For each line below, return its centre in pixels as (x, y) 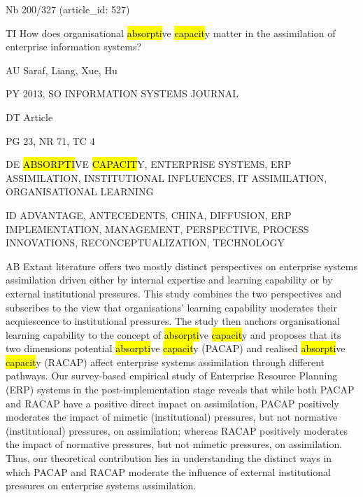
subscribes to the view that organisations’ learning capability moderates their (171, 307)
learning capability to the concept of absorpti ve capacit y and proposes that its (173, 334)
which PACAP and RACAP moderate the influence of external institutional (168, 471)
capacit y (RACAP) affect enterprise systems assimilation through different (165, 362)
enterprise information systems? (74, 47)
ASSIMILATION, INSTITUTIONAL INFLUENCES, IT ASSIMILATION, (166, 177)
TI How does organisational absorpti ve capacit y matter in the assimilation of (171, 33)
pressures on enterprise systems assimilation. (101, 485)
